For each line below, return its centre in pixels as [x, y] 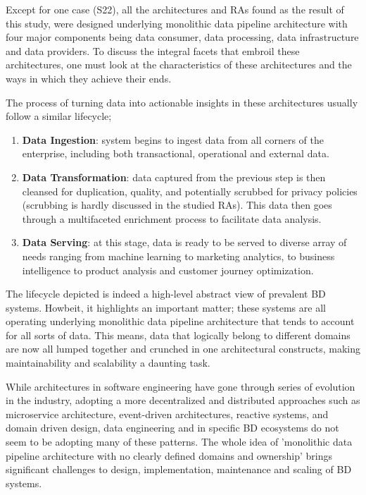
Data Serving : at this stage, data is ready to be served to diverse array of [184, 242]
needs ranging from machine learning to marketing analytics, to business [178, 256]
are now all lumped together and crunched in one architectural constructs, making [183, 349]
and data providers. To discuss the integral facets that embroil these [153, 50]
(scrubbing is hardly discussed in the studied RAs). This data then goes [177, 205]
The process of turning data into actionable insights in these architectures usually [182, 102]
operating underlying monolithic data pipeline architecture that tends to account [180, 321]
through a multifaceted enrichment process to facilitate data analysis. [172, 218]
